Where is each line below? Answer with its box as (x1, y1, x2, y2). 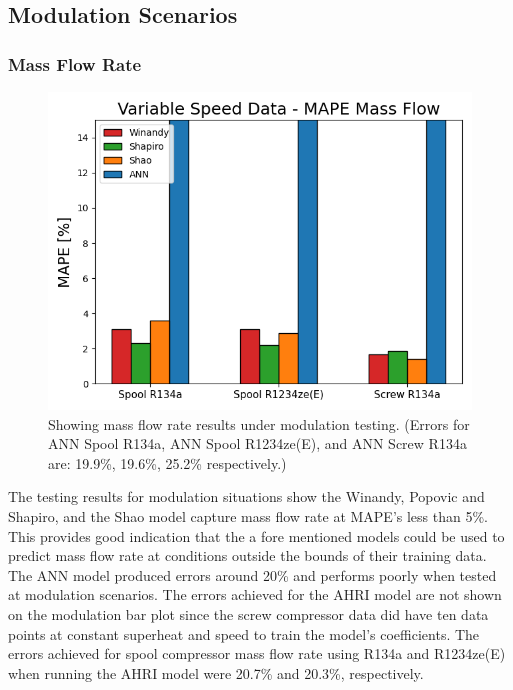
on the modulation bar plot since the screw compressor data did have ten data (8, 603, 489, 624)
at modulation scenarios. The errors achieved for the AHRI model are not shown (8, 584, 502, 605)
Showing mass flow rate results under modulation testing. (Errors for (48, 413, 470, 434)
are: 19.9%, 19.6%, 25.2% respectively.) (48, 452, 287, 473)
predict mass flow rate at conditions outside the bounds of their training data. (8, 545, 487, 566)
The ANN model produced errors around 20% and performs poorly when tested (8, 564, 497, 585)
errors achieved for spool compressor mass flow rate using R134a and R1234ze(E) (8, 643, 506, 664)
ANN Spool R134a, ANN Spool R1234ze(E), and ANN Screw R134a (48, 433, 467, 454)
